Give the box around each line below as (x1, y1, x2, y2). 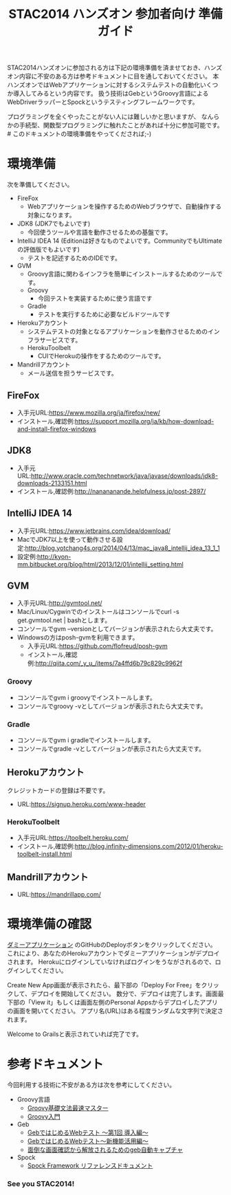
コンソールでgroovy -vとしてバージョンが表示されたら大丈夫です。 (16, 702, 207, 710)
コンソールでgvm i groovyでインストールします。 (16, 693, 156, 701)
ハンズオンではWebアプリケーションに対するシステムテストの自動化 (7, 80, 201, 89)
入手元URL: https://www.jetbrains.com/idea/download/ (16, 527, 170, 535)
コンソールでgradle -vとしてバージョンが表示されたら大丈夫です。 (16, 744, 205, 753)
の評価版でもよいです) (16, 245, 80, 254)
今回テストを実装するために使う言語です (37, 294, 153, 303)
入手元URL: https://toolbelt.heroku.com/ (16, 833, 129, 842)
